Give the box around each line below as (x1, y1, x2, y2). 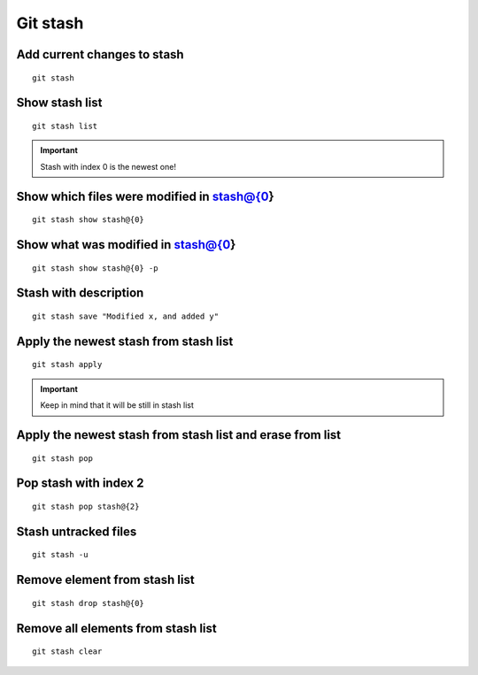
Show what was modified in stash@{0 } (16, 237, 236, 252)
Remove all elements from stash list (16, 620, 217, 636)
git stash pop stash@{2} (32, 501, 140, 511)
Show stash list (16, 96, 103, 111)
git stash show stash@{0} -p (32, 263, 158, 273)
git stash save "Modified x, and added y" (32, 311, 220, 321)
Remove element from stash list (16, 572, 195, 587)
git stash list (32, 120, 98, 131)
